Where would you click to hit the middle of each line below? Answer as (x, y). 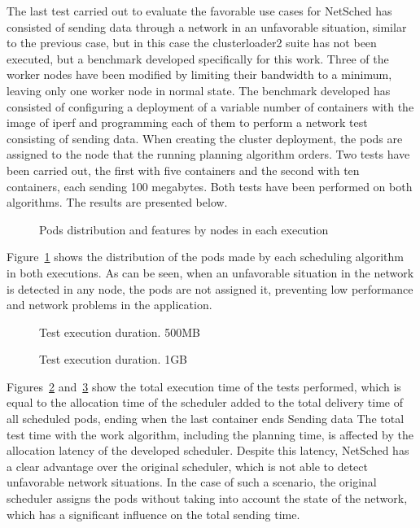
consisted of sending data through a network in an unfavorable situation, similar (207, 26)
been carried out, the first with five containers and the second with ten (183, 170)
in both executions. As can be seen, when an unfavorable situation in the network (210, 272)
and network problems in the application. (109, 305)
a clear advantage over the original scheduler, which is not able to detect (187, 466)
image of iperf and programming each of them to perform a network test (187, 122)
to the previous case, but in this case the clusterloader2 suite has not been (192, 43)
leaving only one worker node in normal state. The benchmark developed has (199, 90)
